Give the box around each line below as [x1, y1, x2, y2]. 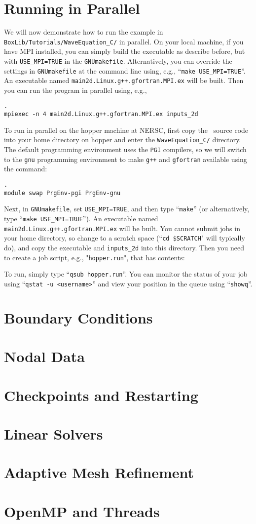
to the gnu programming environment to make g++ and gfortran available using [4, 154, 247, 164]
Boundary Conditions [4, 307, 153, 327]
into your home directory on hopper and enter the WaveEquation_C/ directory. [4, 134, 241, 145]
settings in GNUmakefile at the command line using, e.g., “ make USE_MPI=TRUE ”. [4, 65, 246, 76]
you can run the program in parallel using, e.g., [4, 84, 147, 95]
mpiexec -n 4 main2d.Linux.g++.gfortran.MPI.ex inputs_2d [4, 111, 198, 118]
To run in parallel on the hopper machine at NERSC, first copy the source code [4, 124, 249, 135]
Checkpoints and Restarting [4, 385, 198, 405]
